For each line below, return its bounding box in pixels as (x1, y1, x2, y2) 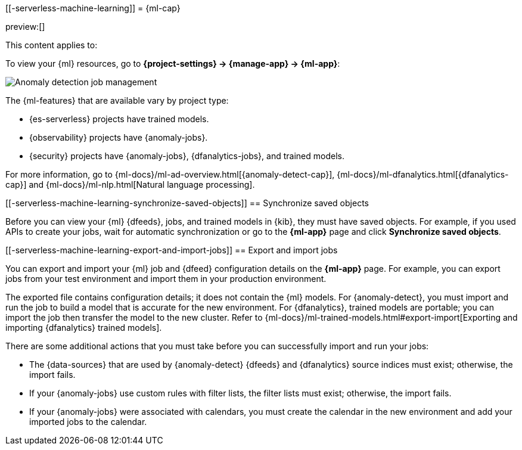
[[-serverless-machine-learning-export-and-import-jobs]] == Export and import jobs (5, 245, 338, 255)
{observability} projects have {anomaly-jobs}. (29, 132, 208, 142)
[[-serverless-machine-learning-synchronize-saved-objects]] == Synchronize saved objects (5, 198, 369, 208)
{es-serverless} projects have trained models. (29, 114, 209, 124)
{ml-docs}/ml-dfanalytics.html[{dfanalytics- (337, 169, 509, 179)
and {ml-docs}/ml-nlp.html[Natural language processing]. (29, 179, 255, 190)
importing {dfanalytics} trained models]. (5, 322, 162, 333)
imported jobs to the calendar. (29, 417, 147, 427)
